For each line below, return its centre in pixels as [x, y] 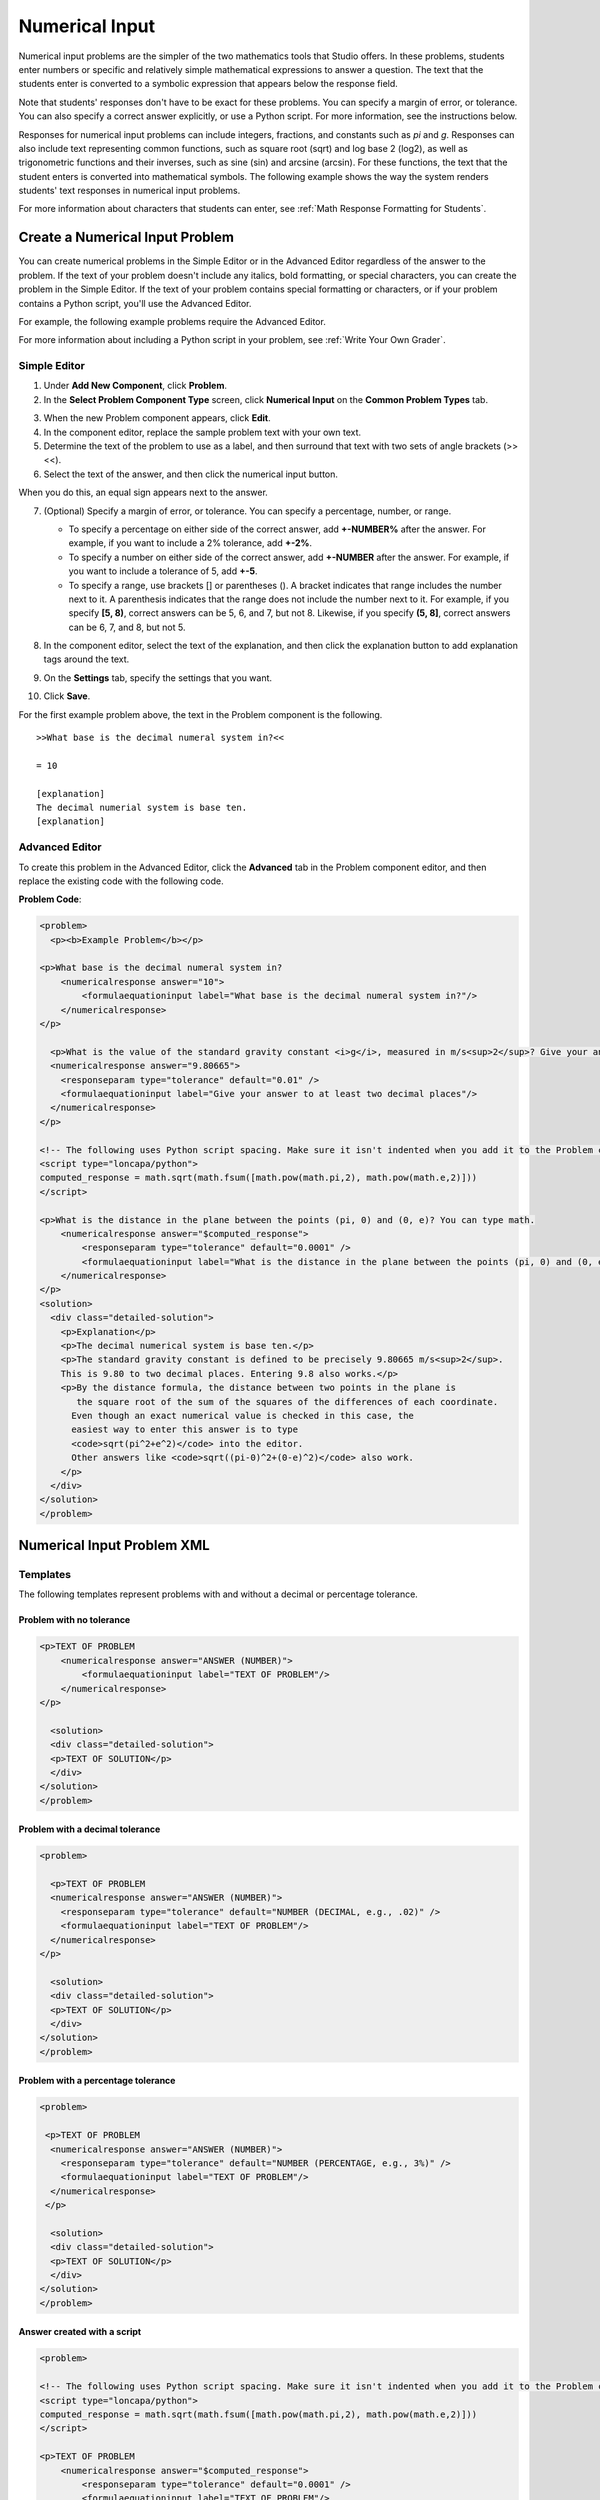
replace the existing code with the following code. [121, 881]
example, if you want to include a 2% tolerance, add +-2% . [190, 543]
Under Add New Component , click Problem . [135, 386]
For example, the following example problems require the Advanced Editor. [172, 321]
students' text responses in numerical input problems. [129, 191]
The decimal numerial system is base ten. [142, 807]
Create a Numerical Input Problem [126, 237]
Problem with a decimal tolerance [89, 1829]
